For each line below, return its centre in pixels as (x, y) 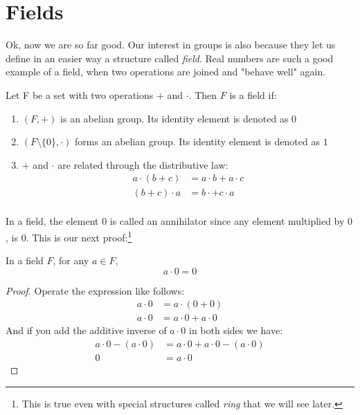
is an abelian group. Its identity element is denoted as (174, 118)
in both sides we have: (236, 330)
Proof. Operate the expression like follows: (95, 290)
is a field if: (253, 94)
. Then (203, 94)
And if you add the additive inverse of (86, 330)
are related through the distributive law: (143, 164)
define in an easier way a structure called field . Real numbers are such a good (170, 58)
